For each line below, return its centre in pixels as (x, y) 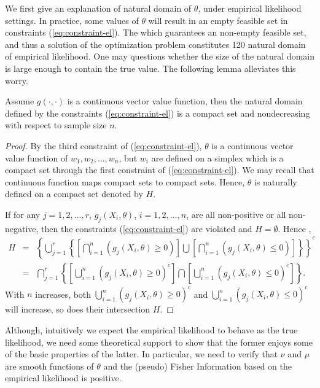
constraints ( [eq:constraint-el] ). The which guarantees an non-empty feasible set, (156, 32)
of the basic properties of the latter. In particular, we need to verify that (142, 354)
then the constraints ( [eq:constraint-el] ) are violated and (147, 228)
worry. (17, 80)
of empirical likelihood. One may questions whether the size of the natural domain (160, 56)
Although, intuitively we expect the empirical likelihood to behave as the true (151, 329)
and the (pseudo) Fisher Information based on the (197, 366)
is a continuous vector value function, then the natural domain (185, 101)
